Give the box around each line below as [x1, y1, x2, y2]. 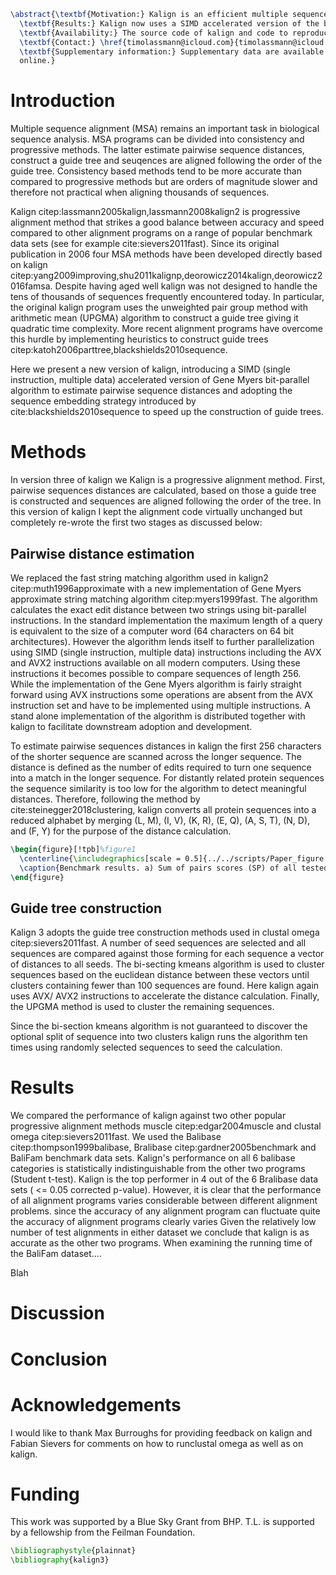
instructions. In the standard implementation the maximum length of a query [10, 614, 323, 626]
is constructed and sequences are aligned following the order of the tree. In [10, 495, 322, 507]
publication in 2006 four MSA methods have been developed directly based [10, 248, 323, 260]
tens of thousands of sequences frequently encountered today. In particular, [10, 291, 325, 303]
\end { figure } [10, 872, 65, 882]
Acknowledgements [10, 1393, 182, 1416]
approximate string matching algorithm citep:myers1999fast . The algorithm [10, 593, 318, 605]
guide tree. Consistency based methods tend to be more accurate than [10, 165, 302, 177]
